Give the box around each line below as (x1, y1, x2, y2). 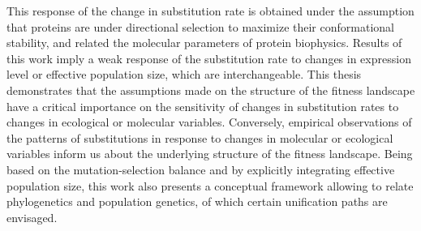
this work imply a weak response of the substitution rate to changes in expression (6, 49, 411, 66)
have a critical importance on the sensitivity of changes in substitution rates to (6, 97, 399, 114)
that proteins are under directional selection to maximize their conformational (6, 18, 394, 35)
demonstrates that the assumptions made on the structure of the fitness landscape (6, 81, 415, 98)
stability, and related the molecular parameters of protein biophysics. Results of (6, 34, 402, 51)
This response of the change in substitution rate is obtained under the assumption (6, 2, 415, 19)
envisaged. (6, 208, 58, 225)
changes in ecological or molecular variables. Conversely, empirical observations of (6, 113, 412, 130)
